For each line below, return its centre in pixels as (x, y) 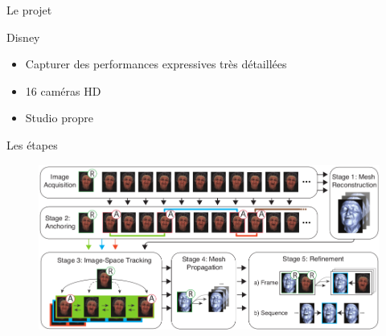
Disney (23, 37)
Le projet (29, 10)
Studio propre (59, 118)
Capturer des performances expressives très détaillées (156, 64)
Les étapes (32, 144)
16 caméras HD (63, 90)
